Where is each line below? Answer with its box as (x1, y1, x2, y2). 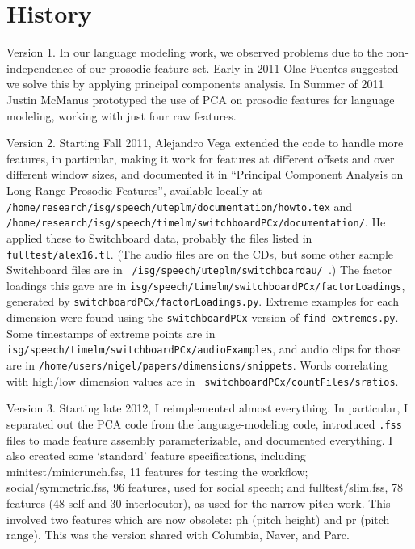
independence (6, 59, 73, 76)
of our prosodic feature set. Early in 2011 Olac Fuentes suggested (76, 59, 399, 76)
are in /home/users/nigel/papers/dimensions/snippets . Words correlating (6, 357, 388, 374)
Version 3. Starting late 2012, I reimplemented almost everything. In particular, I (6, 399, 409, 416)
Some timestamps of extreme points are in (6, 324, 216, 341)
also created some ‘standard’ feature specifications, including (6, 447, 306, 464)
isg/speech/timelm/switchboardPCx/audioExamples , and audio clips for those (6, 340, 401, 357)
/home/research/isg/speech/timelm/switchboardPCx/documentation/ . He (6, 213, 386, 230)
